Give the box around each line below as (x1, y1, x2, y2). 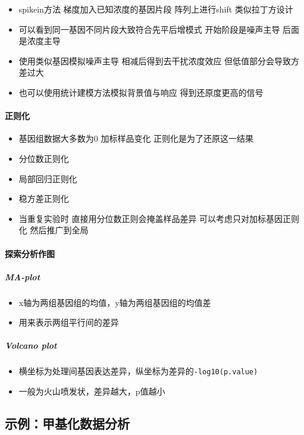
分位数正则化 (18, 152, 69, 164)
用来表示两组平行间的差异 (18, 316, 119, 328)
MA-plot (5, 270, 40, 283)
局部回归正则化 (18, 172, 77, 184)
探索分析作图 (5, 247, 55, 259)
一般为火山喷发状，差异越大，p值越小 (18, 385, 165, 398)
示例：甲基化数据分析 (5, 414, 130, 433)
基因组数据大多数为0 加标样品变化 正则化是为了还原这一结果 (18, 132, 254, 145)
